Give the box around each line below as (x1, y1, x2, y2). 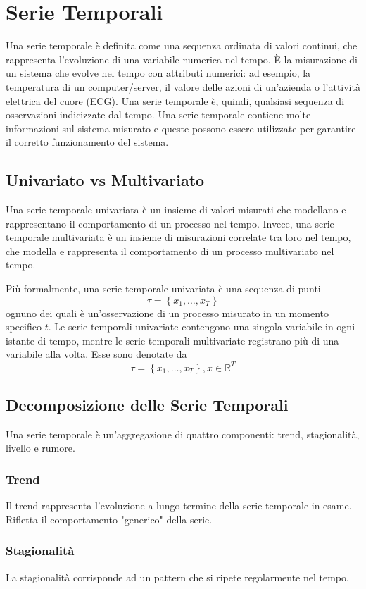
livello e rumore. (6, 440, 75, 455)
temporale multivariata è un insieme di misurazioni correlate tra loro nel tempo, (6, 230, 351, 244)
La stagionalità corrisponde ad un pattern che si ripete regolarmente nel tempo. (6, 569, 349, 584)
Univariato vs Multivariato (6, 169, 205, 191)
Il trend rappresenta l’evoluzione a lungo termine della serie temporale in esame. (6, 498, 352, 513)
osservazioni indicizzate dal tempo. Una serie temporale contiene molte (6, 107, 311, 122)
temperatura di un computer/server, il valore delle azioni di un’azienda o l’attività (6, 79, 360, 94)
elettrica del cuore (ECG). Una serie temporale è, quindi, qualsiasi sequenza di (6, 93, 345, 108)
